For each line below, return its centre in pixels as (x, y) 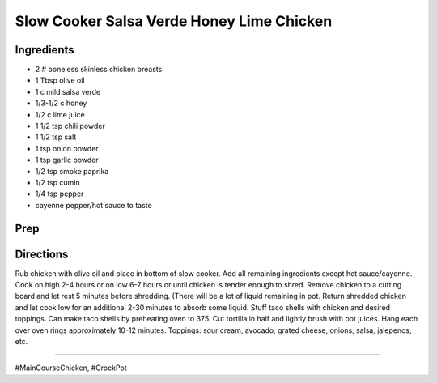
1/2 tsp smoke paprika (72, 171)
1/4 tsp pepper (59, 194)
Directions (42, 254)
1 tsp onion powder (67, 148)
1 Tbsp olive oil (60, 80)
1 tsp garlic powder (67, 160)
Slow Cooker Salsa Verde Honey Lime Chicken (174, 21)
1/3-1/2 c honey (61, 103)
